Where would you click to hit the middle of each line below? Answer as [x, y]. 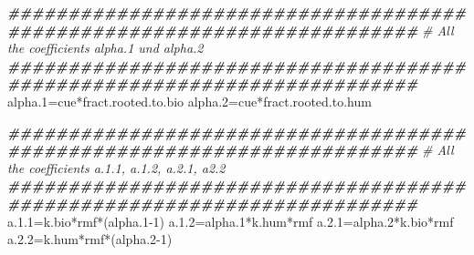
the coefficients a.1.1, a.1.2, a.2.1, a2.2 [116, 167]
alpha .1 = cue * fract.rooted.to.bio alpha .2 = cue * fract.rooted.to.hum [190, 101]
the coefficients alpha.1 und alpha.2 [105, 48]
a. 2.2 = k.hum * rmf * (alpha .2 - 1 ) [90, 239]
